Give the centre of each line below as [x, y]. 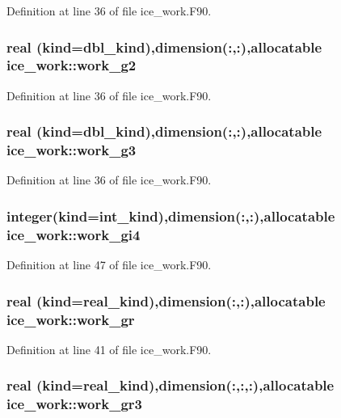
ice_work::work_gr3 [74, 404]
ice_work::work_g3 [72, 150]
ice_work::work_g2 [72, 65]
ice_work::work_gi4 [74, 234]
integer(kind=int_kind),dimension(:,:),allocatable [171, 215]
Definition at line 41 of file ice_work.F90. [109, 349]
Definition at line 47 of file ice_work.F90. [109, 265]
